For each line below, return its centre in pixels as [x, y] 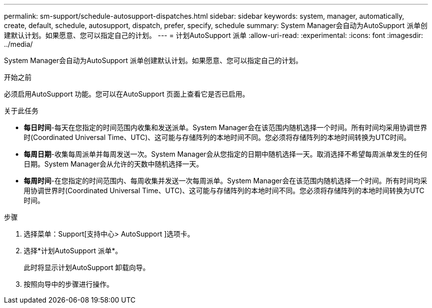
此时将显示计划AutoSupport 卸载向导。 [87, 267]
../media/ [18, 44]
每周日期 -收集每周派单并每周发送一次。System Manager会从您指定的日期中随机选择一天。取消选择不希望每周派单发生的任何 [226, 154]
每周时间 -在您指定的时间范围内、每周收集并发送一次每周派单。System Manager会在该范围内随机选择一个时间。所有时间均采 [226, 181]
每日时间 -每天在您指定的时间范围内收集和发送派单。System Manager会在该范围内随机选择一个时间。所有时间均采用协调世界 [226, 127]
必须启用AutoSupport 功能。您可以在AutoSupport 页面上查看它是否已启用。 [127, 94]
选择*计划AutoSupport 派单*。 [73, 251]
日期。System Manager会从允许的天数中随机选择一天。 [113, 164]
